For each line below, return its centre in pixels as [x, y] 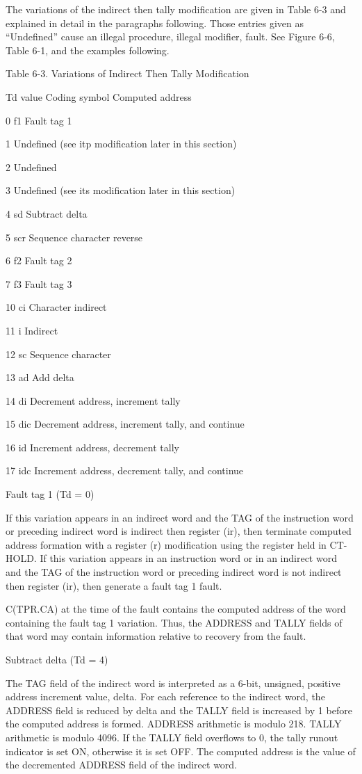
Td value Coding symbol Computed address [99, 96]
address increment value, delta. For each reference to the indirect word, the [165, 696]
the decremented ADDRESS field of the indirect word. [122, 765]
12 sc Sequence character [58, 354]
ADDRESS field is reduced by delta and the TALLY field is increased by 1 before [179, 710]
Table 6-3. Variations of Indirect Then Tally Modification [127, 73]
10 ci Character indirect [56, 307]
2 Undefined [31, 167]
